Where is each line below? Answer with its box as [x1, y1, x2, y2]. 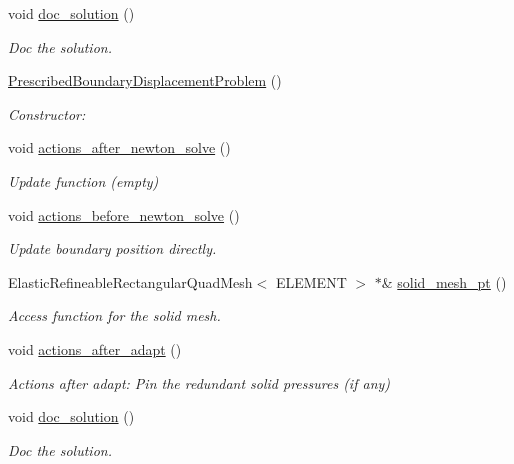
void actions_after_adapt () [8, 338, 182, 359]
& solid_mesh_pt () [381, 271, 507, 292]
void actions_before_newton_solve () [8, 204, 240, 225]
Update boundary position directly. [8, 238, 217, 259]
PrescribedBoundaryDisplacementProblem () [8, 70, 282, 91]
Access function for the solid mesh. [8, 305, 221, 326]
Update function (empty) [8, 170, 159, 191]
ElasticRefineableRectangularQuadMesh [8, 271, 253, 292]
